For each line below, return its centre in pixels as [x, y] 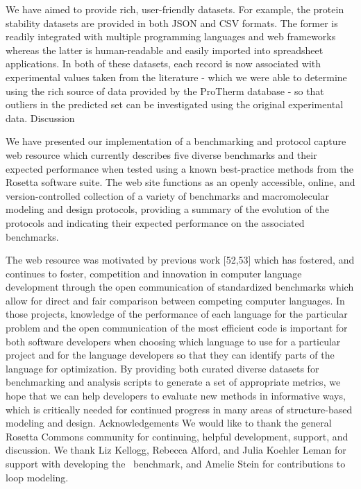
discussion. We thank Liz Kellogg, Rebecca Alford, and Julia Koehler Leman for [176, 450]
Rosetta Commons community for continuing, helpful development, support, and [177, 436]
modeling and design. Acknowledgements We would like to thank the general [169, 423]
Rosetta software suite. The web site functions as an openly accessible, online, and [180, 182]
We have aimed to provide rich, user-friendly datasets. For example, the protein [175, 9]
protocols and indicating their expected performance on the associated [155, 222]
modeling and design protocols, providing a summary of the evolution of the [167, 209]
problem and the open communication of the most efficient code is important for [177, 328]
